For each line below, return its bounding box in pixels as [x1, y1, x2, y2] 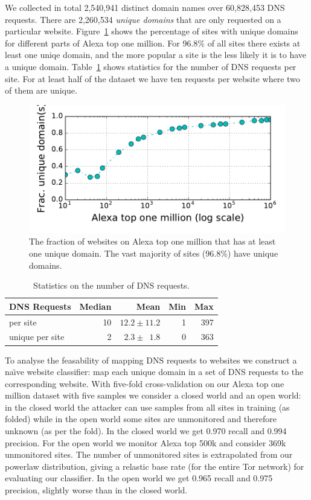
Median [79, 300, 112, 312]
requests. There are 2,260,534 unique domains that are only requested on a [5, 13, 281, 25]
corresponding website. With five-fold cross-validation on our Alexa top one [5, 377, 284, 389]
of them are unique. [5, 84, 77, 97]
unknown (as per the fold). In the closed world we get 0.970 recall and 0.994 [5, 425, 287, 437]
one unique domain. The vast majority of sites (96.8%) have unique [29, 246, 278, 259]
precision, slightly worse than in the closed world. [5, 484, 188, 496]
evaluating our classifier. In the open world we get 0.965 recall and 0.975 [5, 472, 273, 484]
